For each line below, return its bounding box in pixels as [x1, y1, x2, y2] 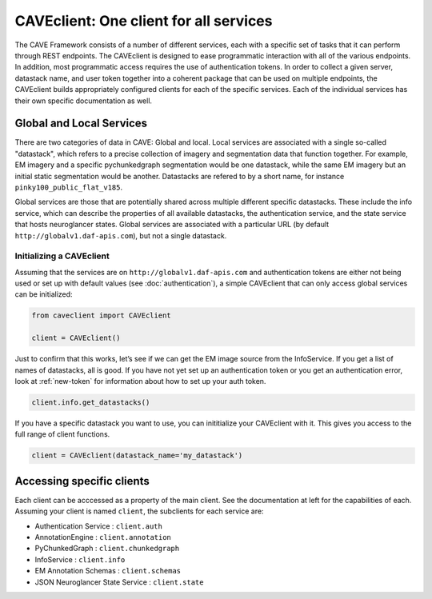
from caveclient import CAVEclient [31, 311, 171, 320]
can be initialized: [14, 290, 73, 299]
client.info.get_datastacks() [31, 397, 150, 407]
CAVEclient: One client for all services [14, 12, 273, 30]
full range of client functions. [14, 429, 110, 439]
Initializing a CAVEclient [14, 250, 110, 262]
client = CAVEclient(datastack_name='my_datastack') [31, 451, 243, 460]
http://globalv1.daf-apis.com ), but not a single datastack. [14, 230, 227, 240]
